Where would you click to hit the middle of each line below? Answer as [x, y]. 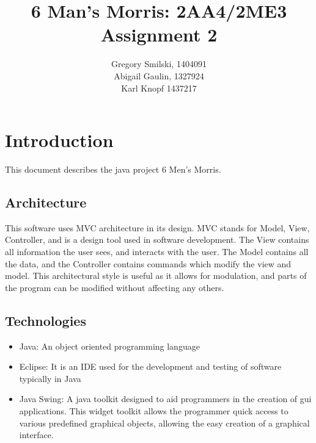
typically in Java [50, 378]
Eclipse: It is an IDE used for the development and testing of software [150, 366]
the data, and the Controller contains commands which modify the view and [148, 263]
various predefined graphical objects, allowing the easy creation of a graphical [164, 423]
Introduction [59, 140]
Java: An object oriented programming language [109, 346]
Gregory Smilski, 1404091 [159, 64]
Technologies [46, 320]
